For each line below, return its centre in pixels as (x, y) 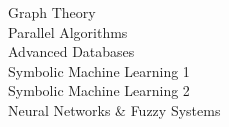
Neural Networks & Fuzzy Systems (114, 109)
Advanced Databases (71, 51)
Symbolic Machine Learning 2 (99, 90)
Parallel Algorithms (68, 31)
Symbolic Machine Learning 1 (99, 70)
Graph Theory (52, 12)
